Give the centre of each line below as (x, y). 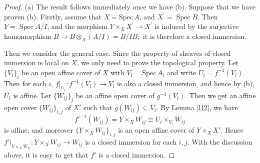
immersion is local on (36, 63)
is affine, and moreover (39, 130)
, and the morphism (77, 26)
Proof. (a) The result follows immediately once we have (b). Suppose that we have (130, 6)
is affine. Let (32, 95)
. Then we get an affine (220, 95)
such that (98, 107)
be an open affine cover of (61, 72)
